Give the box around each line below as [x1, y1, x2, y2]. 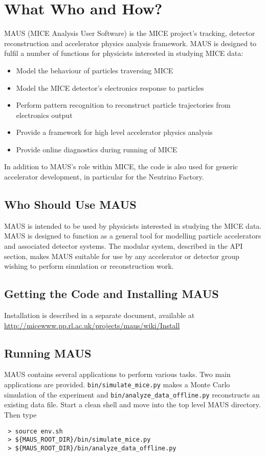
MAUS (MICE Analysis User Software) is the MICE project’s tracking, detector [4, 28, 255, 38]
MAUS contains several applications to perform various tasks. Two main [4, 369, 231, 380]
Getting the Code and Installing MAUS [4, 286, 219, 302]
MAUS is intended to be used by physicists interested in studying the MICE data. [4, 220, 262, 231]
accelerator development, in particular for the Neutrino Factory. [4, 171, 204, 182]
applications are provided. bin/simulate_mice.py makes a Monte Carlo [4, 379, 230, 390]
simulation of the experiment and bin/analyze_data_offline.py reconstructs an [4, 389, 260, 400]
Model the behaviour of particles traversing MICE [16, 65, 173, 75]
